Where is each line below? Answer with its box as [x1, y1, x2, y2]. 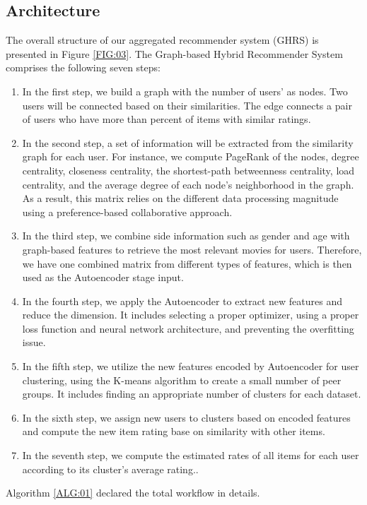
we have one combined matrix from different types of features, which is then [22, 256, 352, 271]
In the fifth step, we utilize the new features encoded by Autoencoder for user [22, 359, 359, 374]
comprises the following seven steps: [6, 60, 161, 75]
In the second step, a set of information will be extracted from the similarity [22, 135, 354, 150]
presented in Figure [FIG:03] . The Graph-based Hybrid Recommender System [6, 46, 343, 61]
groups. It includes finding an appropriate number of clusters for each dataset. [22, 386, 361, 401]
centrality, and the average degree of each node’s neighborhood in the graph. [22, 177, 354, 191]
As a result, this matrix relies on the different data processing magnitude [22, 191, 339, 206]
